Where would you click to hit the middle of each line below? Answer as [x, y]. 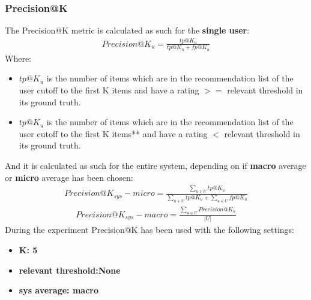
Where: [18, 58]
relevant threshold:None [70, 270]
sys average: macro [59, 290]
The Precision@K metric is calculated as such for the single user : [127, 30]
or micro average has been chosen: [69, 177]
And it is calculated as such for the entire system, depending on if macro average [155, 165]
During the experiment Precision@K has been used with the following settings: [149, 230]
